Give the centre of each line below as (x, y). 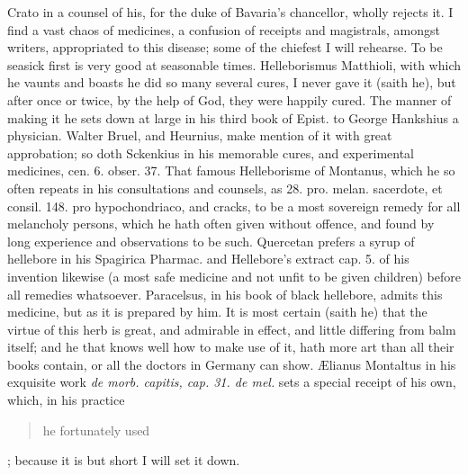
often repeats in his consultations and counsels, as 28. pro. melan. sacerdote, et (225, 188)
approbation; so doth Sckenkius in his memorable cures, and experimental (211, 152)
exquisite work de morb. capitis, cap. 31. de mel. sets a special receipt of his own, (232, 382)
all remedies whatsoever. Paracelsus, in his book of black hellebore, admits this (225, 294)
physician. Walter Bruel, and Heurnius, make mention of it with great (200, 135)
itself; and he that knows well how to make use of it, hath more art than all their (231, 347)
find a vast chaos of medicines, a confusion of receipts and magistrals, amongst (224, 29)
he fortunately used (96, 430)
